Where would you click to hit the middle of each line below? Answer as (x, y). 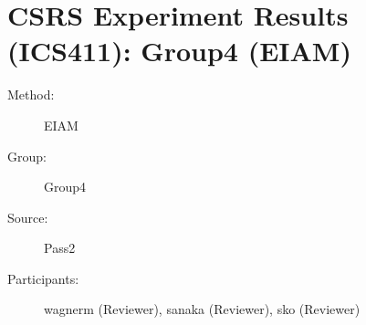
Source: (28, 217)
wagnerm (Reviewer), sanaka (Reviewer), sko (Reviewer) (202, 309)
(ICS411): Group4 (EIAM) (179, 51)
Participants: (43, 278)
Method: (31, 94)
